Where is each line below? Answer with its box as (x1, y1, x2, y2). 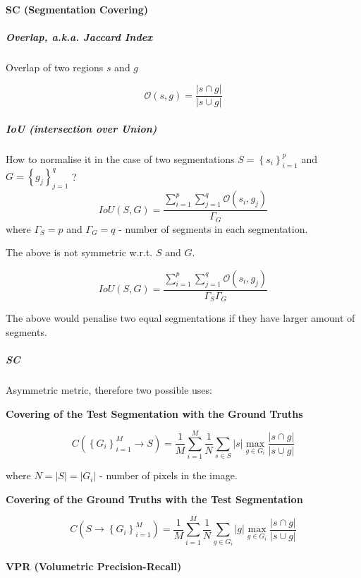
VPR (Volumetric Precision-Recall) (6, 558, 182, 573)
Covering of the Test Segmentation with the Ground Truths (6, 406, 303, 421)
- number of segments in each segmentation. (118, 221, 308, 236)
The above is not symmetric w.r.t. (6, 245, 153, 260)
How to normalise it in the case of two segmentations (6, 151, 235, 166)
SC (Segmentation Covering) (6, 1, 149, 16)
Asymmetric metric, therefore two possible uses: (6, 382, 212, 397)
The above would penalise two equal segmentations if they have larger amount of (6, 311, 355, 325)
